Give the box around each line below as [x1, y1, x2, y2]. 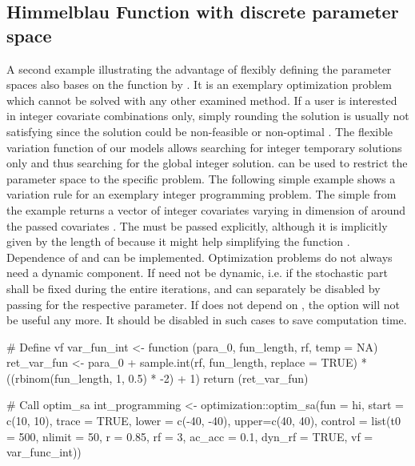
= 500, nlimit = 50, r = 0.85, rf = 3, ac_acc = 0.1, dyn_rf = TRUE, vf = [6, 428, 373, 444]
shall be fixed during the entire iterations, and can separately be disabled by [6, 279, 381, 296]
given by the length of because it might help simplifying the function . [6, 233, 350, 250]
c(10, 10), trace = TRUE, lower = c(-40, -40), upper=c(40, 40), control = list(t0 [6, 412, 401, 429]
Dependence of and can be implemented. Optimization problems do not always [6, 248, 393, 265]
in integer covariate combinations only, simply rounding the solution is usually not [6, 107, 409, 124]
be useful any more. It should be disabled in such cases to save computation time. [6, 311, 407, 328]
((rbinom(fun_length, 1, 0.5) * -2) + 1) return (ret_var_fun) [6, 369, 309, 386]
